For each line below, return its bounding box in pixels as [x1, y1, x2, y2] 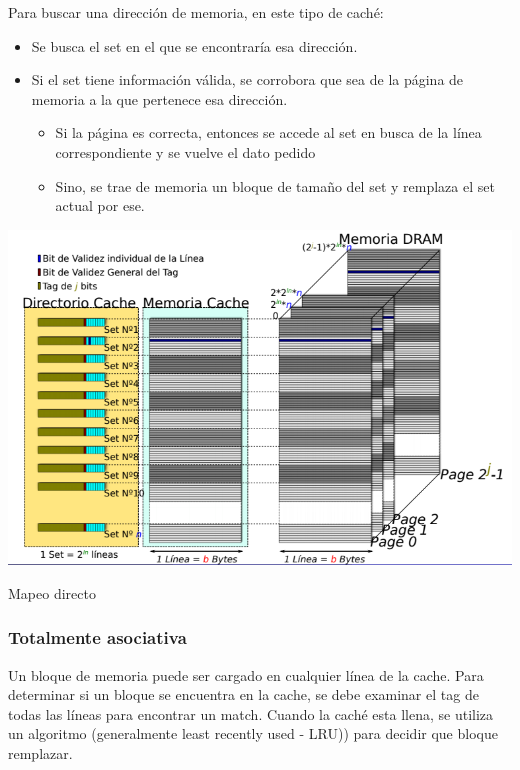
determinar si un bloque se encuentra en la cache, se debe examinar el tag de [8, 684, 479, 705]
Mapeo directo [8, 582, 96, 603]
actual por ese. [55, 195, 145, 216]
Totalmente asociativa [8, 625, 187, 650]
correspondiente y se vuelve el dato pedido [55, 141, 316, 162]
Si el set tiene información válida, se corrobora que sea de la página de [31, 69, 464, 90]
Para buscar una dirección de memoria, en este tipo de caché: [8, 2, 384, 22]
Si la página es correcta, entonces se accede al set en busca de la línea [55, 122, 482, 143]
